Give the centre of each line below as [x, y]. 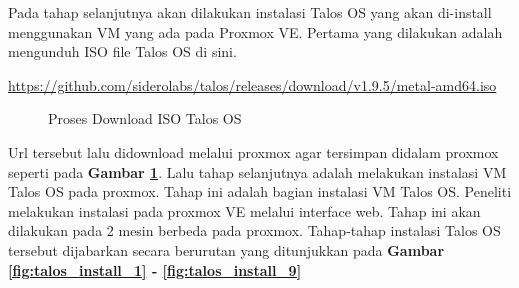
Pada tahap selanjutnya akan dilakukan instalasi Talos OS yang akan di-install [250, 12]
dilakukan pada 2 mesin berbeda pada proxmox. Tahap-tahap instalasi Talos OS [254, 230]
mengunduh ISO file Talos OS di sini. [122, 51]
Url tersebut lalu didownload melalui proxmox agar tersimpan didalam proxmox [253, 151]
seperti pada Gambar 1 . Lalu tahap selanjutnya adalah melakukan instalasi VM [257, 171]
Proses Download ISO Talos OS [145, 118]
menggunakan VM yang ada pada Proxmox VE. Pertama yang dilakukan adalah [255, 31]
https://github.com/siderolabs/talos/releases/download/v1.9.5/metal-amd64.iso [252, 84]
